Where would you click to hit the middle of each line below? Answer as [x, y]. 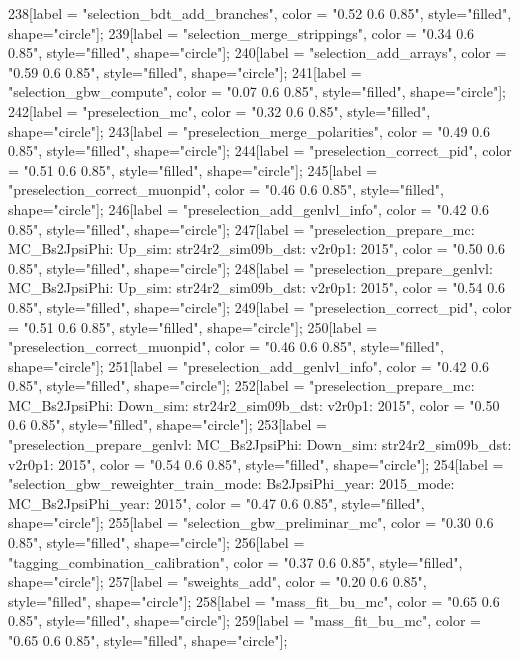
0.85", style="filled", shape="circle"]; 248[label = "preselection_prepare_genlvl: [250, 267]
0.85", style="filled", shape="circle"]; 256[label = [156, 542]
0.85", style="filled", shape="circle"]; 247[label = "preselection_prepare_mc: [241, 228]
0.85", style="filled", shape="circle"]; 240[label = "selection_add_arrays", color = [257, 52]
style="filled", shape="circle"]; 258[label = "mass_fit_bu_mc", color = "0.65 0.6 [254, 600]
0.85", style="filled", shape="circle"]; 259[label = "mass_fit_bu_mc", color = [244, 620]
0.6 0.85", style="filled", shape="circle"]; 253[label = [167, 424]
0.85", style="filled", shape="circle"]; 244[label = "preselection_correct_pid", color [260, 150]
